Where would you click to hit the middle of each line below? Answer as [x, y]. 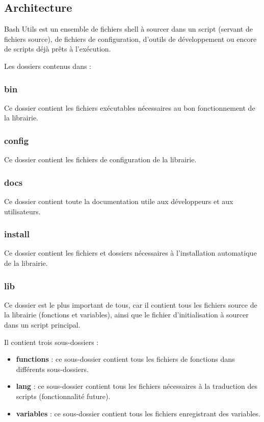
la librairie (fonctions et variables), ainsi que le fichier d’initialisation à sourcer [126, 315]
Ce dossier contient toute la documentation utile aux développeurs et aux [119, 201]
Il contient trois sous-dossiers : [51, 342]
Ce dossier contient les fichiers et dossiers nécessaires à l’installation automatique [130, 253]
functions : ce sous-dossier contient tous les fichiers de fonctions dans [125, 359]
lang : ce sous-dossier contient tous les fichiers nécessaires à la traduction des [137, 386]
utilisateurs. [22, 211]
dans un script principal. [42, 325]
